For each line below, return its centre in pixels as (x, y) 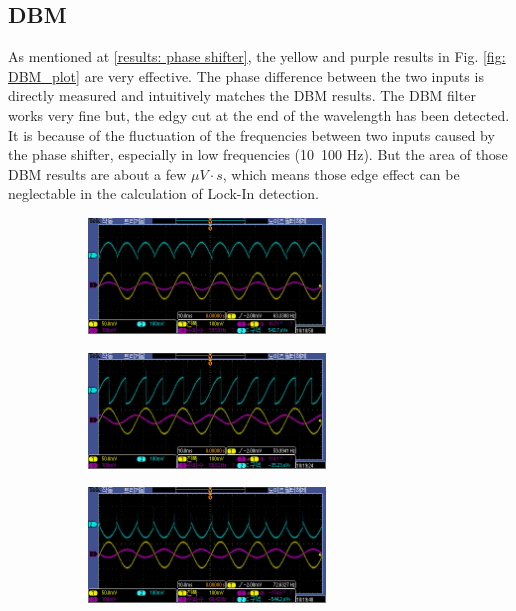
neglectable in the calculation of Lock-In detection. (163, 193)
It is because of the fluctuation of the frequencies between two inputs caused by (251, 134)
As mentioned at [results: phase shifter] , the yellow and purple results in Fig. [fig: (257, 56)
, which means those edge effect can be (341, 173)
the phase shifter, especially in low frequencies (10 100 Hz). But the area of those (258, 154)
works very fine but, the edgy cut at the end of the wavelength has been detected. (259, 114)
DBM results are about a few (97, 173)
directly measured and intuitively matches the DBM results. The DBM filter (242, 95)
